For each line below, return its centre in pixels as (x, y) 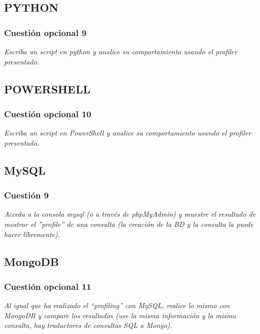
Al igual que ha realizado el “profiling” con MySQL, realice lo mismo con (117, 305)
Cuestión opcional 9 (45, 32)
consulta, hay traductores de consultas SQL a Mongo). (88, 325)
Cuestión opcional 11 (48, 286)
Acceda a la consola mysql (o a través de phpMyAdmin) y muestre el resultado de (130, 214)
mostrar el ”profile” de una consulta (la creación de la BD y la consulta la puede (129, 224)
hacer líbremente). (32, 234)
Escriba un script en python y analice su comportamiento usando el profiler (121, 51)
